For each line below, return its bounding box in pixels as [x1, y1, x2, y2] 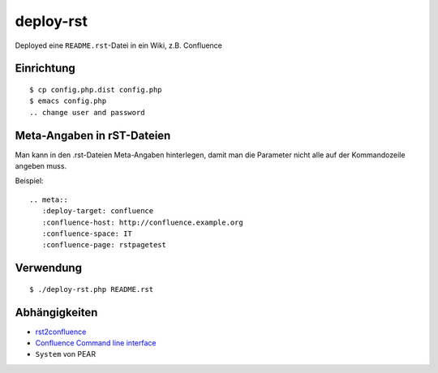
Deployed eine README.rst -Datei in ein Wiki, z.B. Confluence [15, 41, 223, 50]
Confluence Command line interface [35, 338, 157, 348]
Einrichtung [15, 62, 76, 75]
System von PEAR [35, 349, 97, 359]
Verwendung [15, 261, 83, 275]
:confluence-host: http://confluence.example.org [41, 217, 243, 227]
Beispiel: [15, 176, 44, 186]
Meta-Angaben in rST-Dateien [15, 128, 171, 142]
